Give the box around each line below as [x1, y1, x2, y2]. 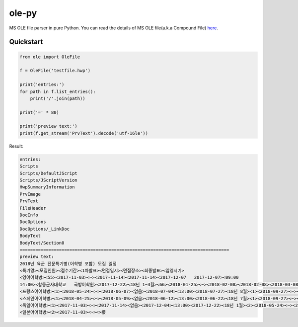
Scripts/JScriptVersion [19, 177, 78, 183]
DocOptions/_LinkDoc [19, 226, 70, 232]
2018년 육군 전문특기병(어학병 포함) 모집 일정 [19, 261, 117, 266]
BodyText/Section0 [19, 240, 65, 245]
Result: [9, 143, 23, 149]
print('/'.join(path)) [30, 95, 85, 101]
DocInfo [19, 212, 38, 218]
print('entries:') [19, 82, 65, 87]
